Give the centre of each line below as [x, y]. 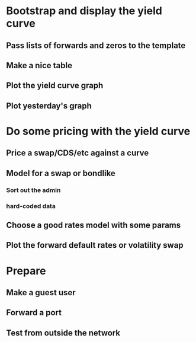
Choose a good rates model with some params [94, 225]
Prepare [26, 271]
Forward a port [34, 313]
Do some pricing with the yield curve [98, 131]
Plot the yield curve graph [55, 86]
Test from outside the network [63, 333]
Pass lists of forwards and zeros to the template [96, 45]
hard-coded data [31, 206]
